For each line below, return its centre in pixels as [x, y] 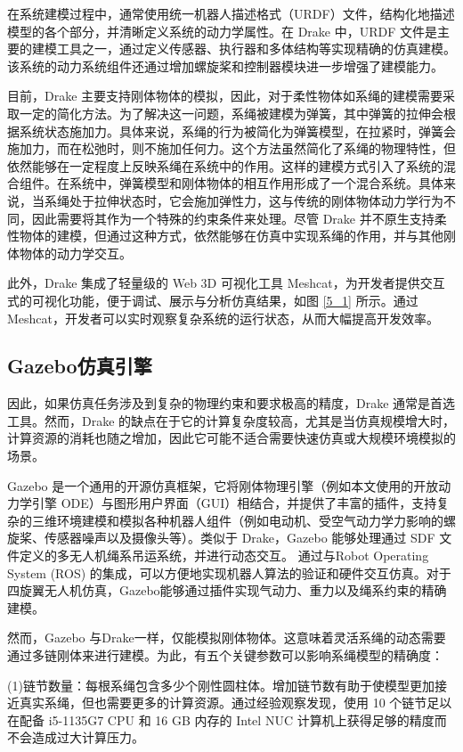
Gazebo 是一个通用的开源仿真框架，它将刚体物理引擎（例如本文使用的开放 [223, 485]
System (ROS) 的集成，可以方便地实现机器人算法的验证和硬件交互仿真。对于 [229, 572]
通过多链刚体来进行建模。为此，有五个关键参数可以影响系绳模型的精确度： [225, 655]
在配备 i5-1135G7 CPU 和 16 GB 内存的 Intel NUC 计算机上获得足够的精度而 [227, 719]
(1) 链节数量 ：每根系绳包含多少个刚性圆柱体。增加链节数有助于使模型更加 [221, 685]
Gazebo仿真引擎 [80, 366]
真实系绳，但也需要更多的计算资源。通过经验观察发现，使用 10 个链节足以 [236, 703]
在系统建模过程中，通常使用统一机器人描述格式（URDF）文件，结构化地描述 [231, 13]
